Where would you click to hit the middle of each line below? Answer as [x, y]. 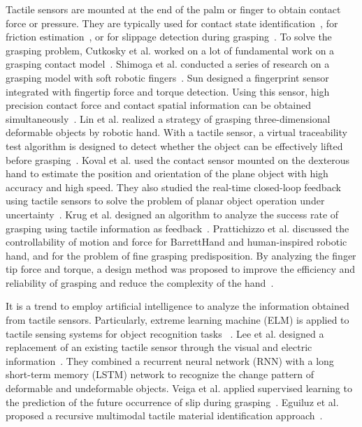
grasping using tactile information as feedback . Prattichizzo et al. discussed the [178, 228]
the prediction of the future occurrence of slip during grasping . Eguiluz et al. [172, 402]
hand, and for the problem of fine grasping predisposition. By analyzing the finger [181, 255]
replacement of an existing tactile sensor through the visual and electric [159, 347]
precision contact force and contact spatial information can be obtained [159, 105]
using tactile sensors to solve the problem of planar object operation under [165, 201]
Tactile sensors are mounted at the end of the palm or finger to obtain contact [173, 9]
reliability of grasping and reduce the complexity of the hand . [140, 282]
